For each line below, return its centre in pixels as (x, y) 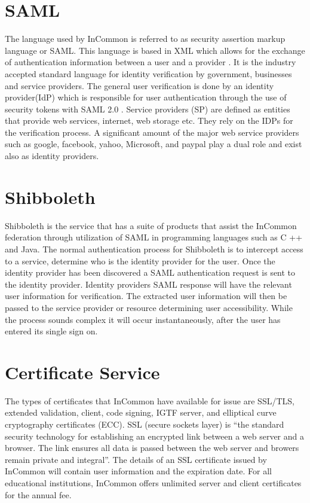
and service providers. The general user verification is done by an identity (139, 85)
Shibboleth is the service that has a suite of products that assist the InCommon (151, 225)
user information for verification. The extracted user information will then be (146, 296)
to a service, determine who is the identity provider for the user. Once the (140, 260)
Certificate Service (82, 372)
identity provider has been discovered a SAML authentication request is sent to (150, 272)
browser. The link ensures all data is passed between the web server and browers (152, 448)
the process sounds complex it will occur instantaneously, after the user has (143, 319)
